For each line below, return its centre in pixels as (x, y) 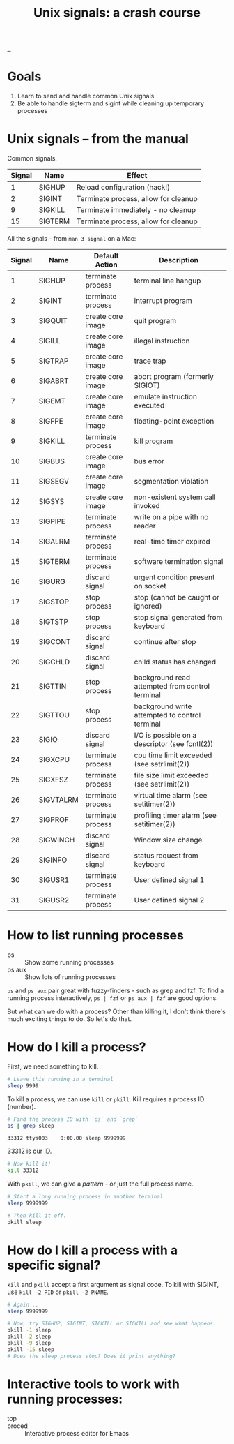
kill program (154, 441)
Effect (137, 176)
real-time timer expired (172, 542)
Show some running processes (69, 962)
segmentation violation (171, 482)
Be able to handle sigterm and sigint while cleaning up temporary (110, 103)
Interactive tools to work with (93, 1384)
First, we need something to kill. (53, 1066)
